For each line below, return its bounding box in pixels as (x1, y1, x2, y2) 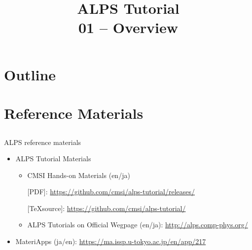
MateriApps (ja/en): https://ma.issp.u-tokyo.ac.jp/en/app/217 (15, 236, 206, 247)
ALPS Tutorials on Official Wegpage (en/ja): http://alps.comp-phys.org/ (27, 219, 248, 230)
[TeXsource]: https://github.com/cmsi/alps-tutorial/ (27, 203, 186, 213)
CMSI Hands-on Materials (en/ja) (27, 170, 130, 180)
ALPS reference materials (4, 137, 81, 147)
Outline (4, 64, 56, 84)
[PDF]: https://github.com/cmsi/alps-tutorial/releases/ (27, 186, 195, 197)
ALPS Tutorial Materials (15, 153, 91, 164)
